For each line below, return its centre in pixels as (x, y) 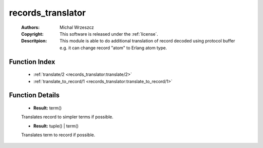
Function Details (34, 95)
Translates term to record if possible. (58, 135)
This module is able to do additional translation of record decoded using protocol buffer (147, 41)
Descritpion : (34, 41)
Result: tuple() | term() (56, 126)
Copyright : (32, 34)
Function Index (32, 62)
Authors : (30, 27)
